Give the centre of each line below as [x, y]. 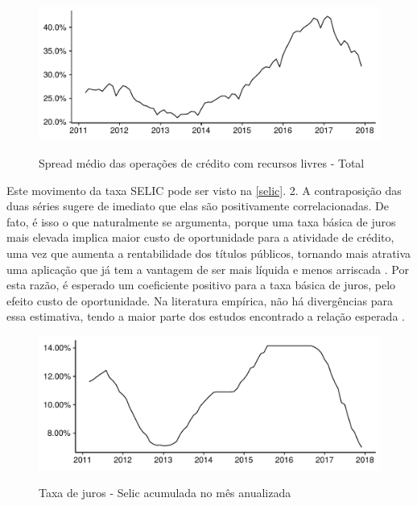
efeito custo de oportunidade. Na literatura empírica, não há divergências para [200, 300]
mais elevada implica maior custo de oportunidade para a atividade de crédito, [200, 237]
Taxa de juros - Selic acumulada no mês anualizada [165, 493]
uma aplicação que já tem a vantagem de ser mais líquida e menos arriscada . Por [208, 269]
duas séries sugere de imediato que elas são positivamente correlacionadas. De [198, 206]
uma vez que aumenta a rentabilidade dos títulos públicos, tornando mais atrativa [209, 253]
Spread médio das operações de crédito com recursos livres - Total [202, 163]
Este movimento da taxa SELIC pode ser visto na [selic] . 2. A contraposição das [204, 190]
